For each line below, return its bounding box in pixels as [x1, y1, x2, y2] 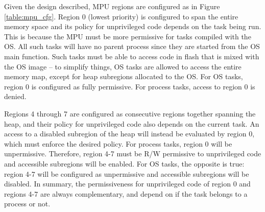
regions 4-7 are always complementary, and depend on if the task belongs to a [4, 188, 248, 199]
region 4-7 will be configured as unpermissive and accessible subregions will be [4, 168, 249, 179]
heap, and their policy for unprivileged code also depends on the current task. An [4, 118, 259, 129]
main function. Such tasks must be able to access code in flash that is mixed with [4, 51, 259, 61]
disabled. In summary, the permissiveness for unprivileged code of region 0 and [4, 178, 251, 189]
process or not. [4, 198, 51, 209]
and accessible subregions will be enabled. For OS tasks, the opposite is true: [4, 158, 245, 169]
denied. [4, 91, 27, 102]
